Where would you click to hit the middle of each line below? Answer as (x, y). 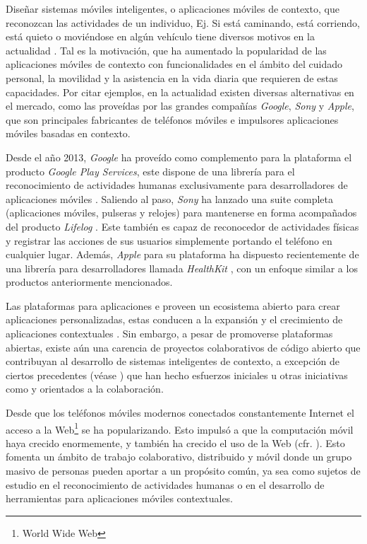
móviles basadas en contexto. (68, 133)
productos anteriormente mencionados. (89, 282)
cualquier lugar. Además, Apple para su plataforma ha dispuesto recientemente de (182, 254)
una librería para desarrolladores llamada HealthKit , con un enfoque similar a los (182, 268)
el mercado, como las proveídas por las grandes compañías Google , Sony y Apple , (180, 106)
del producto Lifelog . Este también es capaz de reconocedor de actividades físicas (182, 226)
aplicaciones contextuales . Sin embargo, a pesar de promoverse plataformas (169, 334)
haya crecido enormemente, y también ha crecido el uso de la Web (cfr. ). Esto (175, 442)
